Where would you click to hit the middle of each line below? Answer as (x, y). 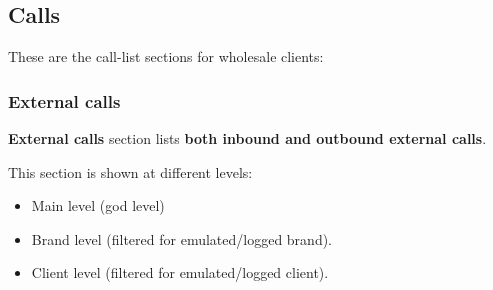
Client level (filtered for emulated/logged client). (180, 272)
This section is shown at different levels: (130, 171)
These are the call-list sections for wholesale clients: (166, 56)
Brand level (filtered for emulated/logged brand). (182, 238)
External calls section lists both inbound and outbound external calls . (247, 138)
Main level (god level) (98, 205)
